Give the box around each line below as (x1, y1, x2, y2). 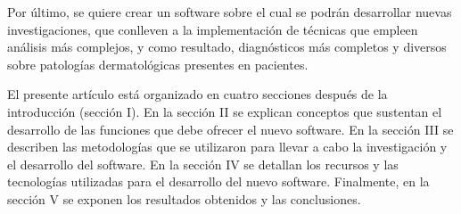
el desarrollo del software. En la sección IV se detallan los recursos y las (7, 154, 399, 173)
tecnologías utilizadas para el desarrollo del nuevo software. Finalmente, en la (7, 172, 430, 191)
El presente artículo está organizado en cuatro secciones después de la (7, 85, 388, 103)
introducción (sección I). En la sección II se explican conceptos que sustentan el (7, 102, 442, 120)
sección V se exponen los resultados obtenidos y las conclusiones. (7, 189, 361, 208)
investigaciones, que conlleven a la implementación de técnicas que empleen (7, 20, 418, 38)
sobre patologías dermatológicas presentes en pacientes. (7, 54, 309, 73)
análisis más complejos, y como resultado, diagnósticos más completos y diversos (7, 37, 447, 56)
